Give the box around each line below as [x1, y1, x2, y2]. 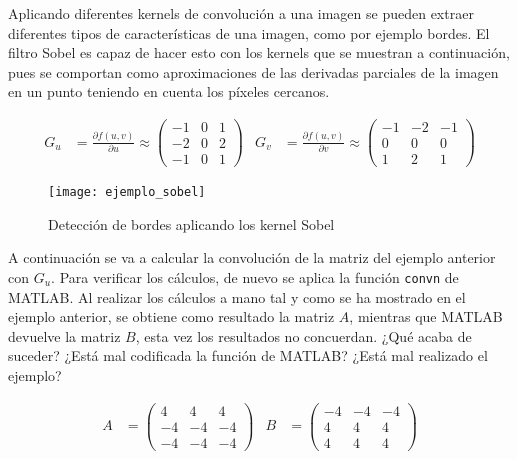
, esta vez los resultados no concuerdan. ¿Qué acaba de [135, 325, 472, 346]
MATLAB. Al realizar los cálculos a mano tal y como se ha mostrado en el [8, 286, 466, 307]
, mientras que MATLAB [349, 306, 503, 327]
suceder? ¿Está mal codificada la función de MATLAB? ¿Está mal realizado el [8, 345, 488, 366]
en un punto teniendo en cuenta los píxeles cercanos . [8, 81, 330, 102]
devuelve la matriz [8, 325, 121, 346]
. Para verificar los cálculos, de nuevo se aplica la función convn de [51, 267, 459, 287]
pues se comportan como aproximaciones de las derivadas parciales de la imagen [8, 61, 499, 82]
